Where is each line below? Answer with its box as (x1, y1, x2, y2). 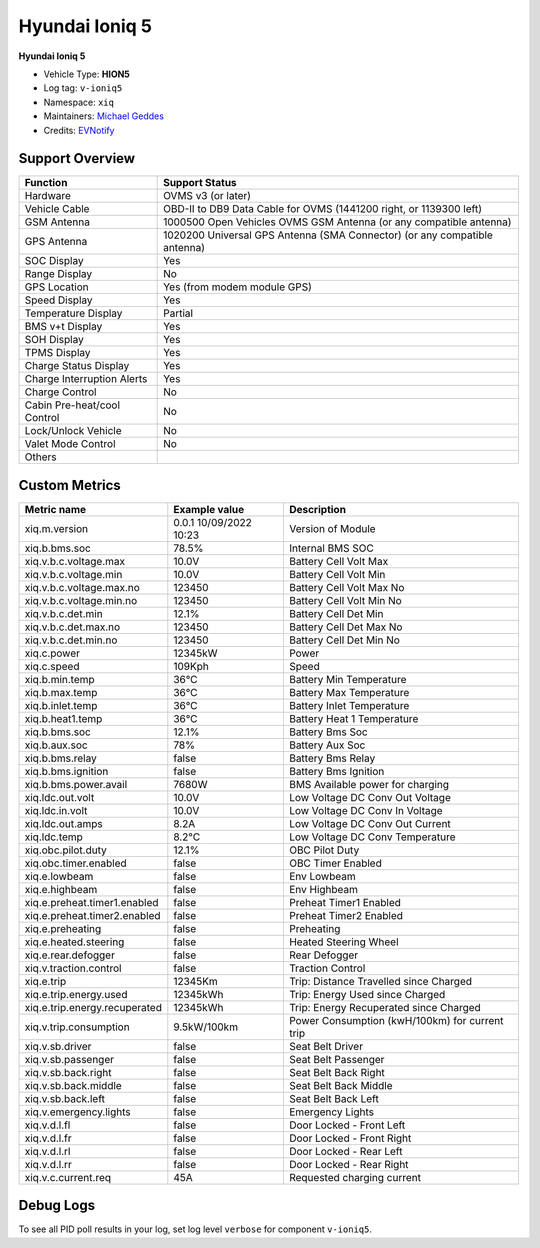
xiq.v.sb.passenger (24, 1052, 115, 1066)
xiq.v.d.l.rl (24, 1144, 71, 1158)
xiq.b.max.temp (24, 685, 98, 699)
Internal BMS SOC (288, 541, 375, 555)
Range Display (24, 267, 93, 281)
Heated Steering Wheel (288, 935, 399, 949)
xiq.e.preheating (24, 921, 102, 935)
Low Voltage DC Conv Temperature (288, 830, 456, 844)
